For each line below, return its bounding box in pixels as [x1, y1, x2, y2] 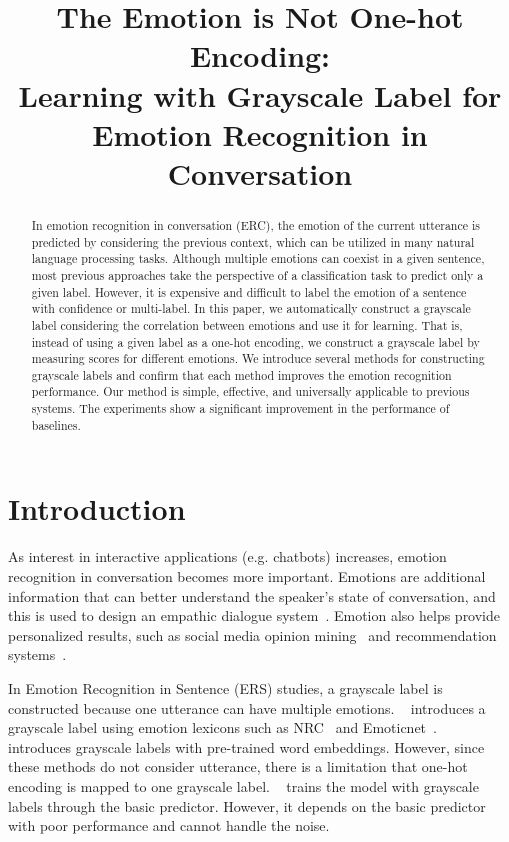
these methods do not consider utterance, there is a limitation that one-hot [8, 756, 468, 777]
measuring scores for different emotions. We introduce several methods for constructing [31, 350, 485, 367]
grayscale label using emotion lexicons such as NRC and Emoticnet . [8, 717, 437, 738]
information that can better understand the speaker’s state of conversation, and [8, 585, 496, 606]
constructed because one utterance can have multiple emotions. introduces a [8, 697, 486, 718]
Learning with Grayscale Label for [18, 74, 502, 115]
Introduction [8, 488, 186, 529]
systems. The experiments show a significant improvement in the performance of [31, 400, 450, 417]
